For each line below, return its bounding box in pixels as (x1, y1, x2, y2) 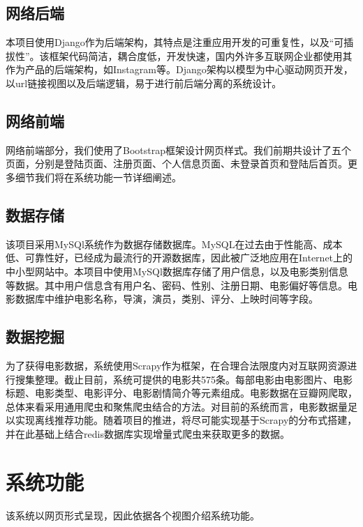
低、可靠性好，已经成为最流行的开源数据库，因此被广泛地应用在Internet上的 (6, 250, 353, 265)
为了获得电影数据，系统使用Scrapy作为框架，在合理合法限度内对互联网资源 (6, 358, 348, 372)
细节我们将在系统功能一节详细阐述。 (15, 169, 181, 184)
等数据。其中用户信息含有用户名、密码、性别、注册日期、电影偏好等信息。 (6, 277, 348, 292)
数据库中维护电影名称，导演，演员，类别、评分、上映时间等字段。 (15, 291, 318, 306)
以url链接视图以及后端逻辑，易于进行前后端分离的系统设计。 (6, 75, 282, 90)
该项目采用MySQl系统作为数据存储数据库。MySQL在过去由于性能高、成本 (6, 236, 343, 251)
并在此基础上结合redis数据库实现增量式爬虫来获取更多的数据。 (6, 426, 290, 441)
